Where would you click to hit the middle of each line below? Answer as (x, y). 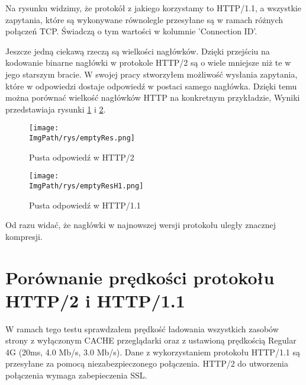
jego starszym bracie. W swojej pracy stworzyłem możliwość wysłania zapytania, (152, 74)
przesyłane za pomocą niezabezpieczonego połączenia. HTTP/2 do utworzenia (147, 363)
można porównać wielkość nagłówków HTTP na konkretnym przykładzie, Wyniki (153, 97)
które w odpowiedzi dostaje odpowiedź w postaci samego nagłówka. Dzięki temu (151, 86)
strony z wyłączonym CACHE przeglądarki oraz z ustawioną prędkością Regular (151, 340)
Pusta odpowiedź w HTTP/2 (82, 157)
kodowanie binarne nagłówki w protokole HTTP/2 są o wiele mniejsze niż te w (148, 62)
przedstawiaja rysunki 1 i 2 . (56, 109)
